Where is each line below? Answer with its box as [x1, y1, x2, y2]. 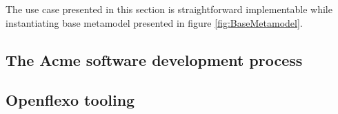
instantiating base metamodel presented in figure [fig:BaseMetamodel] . [6, 15, 303, 30]
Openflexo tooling [6, 89, 135, 111]
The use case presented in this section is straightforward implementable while [6, 2, 332, 16]
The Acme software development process [6, 49, 303, 70]
